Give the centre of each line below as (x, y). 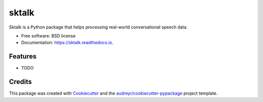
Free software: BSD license (48, 36)
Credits (20, 82)
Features (23, 56)
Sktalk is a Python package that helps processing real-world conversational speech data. (98, 27)
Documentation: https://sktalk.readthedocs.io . (67, 43)
